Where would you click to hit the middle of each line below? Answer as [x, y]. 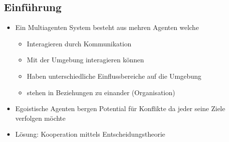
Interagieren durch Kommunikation [79, 43]
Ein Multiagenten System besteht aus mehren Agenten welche [107, 27]
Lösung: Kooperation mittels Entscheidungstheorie [90, 134]
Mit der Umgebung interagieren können [85, 60]
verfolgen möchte [40, 118]
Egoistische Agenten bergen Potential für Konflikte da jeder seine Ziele [120, 108]
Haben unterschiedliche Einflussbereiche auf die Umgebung [114, 76]
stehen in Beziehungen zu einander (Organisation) [101, 92]
